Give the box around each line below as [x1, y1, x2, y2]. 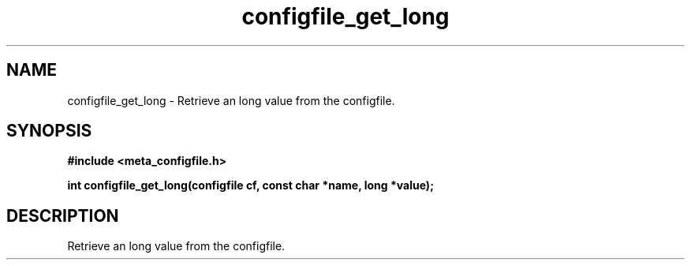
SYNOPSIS [6, 121, 92, 141]
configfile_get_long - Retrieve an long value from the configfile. [67, 93, 395, 107]
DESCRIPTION [6, 205, 119, 226]
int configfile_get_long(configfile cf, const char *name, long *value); [67, 178, 434, 193]
